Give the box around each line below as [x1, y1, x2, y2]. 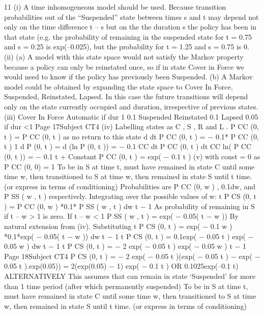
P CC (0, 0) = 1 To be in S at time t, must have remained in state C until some [4, 161, 255, 171]
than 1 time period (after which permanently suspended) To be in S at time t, [4, 280, 248, 291]
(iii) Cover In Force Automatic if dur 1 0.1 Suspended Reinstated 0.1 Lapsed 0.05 [4, 111, 258, 122]
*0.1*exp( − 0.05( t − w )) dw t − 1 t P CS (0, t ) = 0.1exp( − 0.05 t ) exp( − [4, 231, 254, 241]
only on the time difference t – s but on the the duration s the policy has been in [4, 21, 257, 32]
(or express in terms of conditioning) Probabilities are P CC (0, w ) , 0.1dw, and [4, 181, 256, 191]
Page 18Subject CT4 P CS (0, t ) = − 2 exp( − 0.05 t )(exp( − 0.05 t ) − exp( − [4, 250, 260, 261]
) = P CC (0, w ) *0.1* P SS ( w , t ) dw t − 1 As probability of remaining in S [4, 201, 255, 211]
